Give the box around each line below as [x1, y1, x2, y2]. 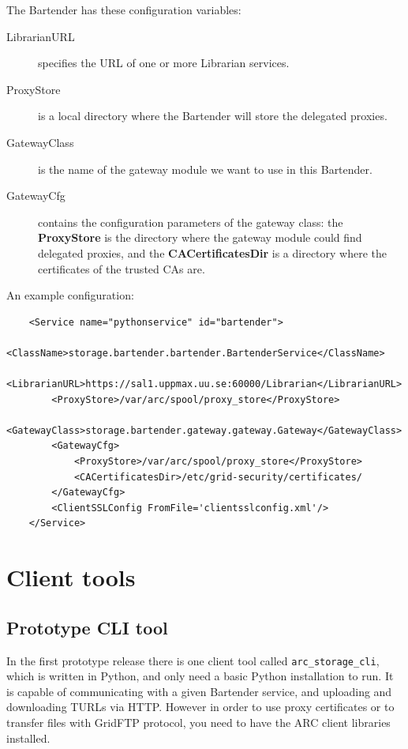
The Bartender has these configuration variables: [6, 2, 241, 17]
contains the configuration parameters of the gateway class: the [38, 213, 343, 230]
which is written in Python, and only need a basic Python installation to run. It [6, 668, 394, 684]
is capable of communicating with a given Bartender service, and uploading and [6, 683, 392, 699]
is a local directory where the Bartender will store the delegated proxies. [38, 107, 387, 124]
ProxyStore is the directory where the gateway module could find [38, 229, 362, 246]
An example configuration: [6, 287, 134, 303]
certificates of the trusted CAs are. [38, 260, 205, 277]
